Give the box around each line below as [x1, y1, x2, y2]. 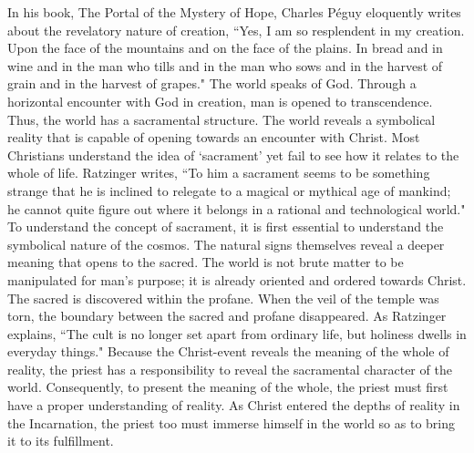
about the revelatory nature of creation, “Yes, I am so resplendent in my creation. [7, 20, 465, 39]
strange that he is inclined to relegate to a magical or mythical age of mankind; [7, 180, 451, 200]
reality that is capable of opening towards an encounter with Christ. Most [7, 128, 420, 147]
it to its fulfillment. [7, 431, 114, 450]
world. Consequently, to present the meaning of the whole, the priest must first [7, 377, 448, 396]
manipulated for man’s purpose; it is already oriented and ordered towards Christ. [7, 270, 467, 289]
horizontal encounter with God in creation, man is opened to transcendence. [7, 91, 433, 110]
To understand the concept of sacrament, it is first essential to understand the [7, 217, 444, 236]
